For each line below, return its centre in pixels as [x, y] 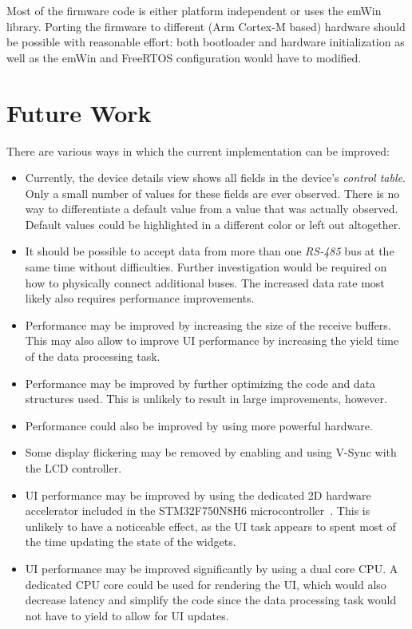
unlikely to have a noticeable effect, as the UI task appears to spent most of [210, 526]
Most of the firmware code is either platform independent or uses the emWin [194, 10]
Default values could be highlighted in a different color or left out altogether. [213, 224]
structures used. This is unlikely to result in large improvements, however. [206, 399]
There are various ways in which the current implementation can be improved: [198, 150]
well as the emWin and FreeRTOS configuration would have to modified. [184, 57]
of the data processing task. [93, 356]
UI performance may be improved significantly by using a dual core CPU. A [212, 568]
